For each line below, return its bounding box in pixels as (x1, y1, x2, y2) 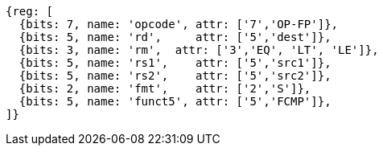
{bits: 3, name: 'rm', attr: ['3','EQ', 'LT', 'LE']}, (19, 43, 379, 56)
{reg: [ (6, 5, 54, 18)
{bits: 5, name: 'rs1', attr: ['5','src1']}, (19, 56, 332, 69)
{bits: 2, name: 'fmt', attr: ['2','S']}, (19, 82, 311, 95)
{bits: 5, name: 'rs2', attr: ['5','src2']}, (19, 69, 332, 82)
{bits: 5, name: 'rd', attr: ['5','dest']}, (19, 31, 332, 43)
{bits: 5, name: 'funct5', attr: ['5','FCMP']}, (19, 95, 332, 108)
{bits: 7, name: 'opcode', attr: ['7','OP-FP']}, (19, 18, 339, 31)
